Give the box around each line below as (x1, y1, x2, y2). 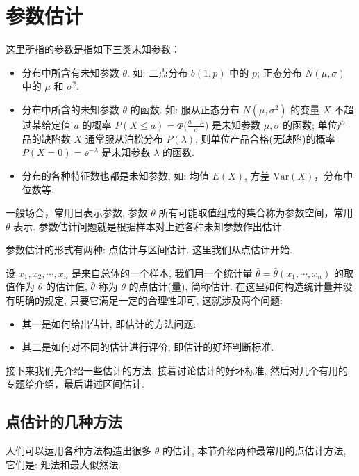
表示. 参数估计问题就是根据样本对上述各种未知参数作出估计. (13, 219, 285, 233)
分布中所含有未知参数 (22, 65, 119, 79)
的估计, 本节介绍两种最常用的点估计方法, (162, 443, 347, 458)
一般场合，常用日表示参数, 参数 (6, 205, 148, 220)
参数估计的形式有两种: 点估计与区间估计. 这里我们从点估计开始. (6, 242, 292, 257)
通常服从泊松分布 (85, 131, 163, 145)
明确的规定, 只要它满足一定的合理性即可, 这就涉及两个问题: (15, 293, 283, 308)
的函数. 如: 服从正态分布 (130, 102, 240, 116)
